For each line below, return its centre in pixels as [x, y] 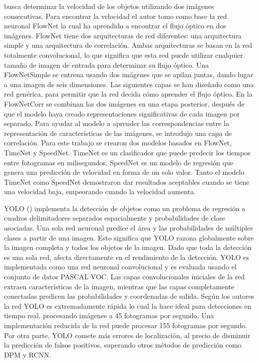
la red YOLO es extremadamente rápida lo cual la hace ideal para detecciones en [128, 305]
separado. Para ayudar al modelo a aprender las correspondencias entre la [117, 123]
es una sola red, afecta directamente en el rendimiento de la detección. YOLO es [127, 257]
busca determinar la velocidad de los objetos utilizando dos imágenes [109, 6]
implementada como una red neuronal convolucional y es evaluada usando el [120, 267]
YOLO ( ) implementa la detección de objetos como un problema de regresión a [125, 208]
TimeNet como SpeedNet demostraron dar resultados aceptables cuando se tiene [127, 181]
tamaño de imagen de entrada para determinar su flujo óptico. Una [107, 64]
